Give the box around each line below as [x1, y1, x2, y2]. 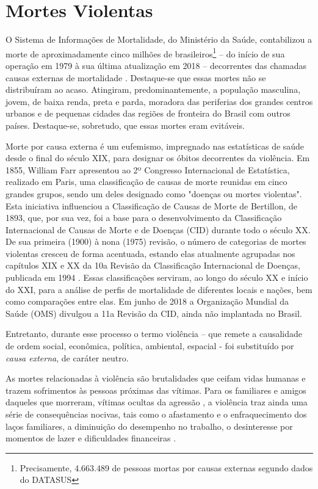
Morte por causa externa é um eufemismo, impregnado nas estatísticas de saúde [5, 139, 305, 152]
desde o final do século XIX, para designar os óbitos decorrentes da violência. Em [5, 151, 310, 164]
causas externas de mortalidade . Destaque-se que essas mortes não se [5, 71, 266, 84]
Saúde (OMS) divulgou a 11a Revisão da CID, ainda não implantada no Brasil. [5, 306, 302, 319]
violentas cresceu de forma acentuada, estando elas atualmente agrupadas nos [5, 247, 295, 259]
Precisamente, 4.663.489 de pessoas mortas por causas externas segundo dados [20, 461, 313, 474]
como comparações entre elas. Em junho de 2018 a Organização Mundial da [5, 295, 289, 308]
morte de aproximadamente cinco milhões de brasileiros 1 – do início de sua [5, 45, 285, 60]
